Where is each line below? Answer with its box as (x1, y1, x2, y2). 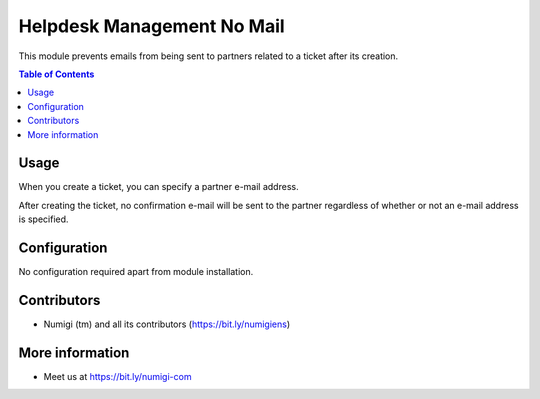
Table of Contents (18, 68, 95, 80)
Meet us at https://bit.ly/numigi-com (43, 370, 192, 382)
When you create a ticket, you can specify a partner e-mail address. (18, 181, 299, 193)
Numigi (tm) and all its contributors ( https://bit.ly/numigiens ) (43, 318, 291, 330)
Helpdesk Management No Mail (18, 15, 285, 37)
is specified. (18, 213, 69, 225)
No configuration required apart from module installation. (18, 266, 254, 278)
